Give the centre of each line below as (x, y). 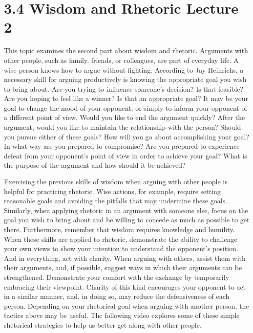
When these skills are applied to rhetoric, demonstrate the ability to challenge (121, 239)
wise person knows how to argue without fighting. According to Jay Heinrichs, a (124, 69)
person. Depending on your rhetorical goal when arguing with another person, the (126, 305)
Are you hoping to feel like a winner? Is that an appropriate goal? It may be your (126, 98)
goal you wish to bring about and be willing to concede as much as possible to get (127, 220)
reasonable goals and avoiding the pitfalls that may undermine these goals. (116, 201)
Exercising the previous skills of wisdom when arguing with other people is (116, 182)
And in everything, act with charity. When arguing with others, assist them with (125, 258)
